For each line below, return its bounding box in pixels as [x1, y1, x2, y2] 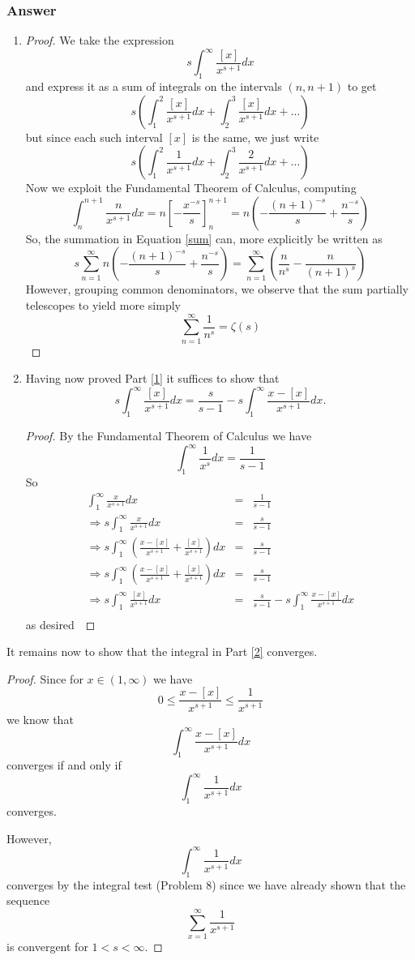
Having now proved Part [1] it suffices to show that [25, 370, 280, 387]
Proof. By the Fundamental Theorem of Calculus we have [25, 427, 312, 444]
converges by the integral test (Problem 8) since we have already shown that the [6, 876, 406, 893]
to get [347, 78, 377, 95]
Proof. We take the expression [25, 32, 174, 49]
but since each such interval [25, 128, 163, 145]
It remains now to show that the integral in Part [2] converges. [6, 643, 318, 660]
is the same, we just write [191, 128, 319, 145]
